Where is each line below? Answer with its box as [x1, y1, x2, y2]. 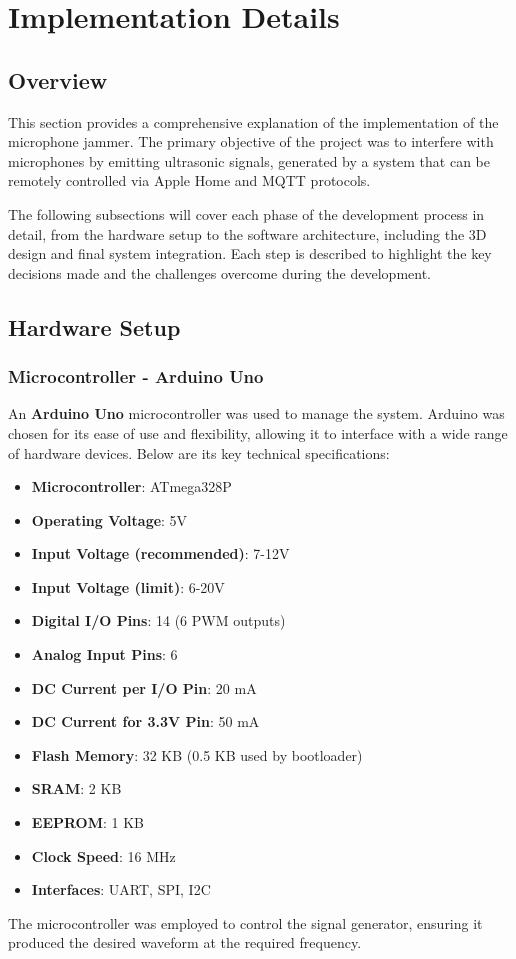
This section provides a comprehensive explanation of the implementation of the [8, 111, 499, 132]
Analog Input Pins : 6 [31, 644, 178, 665]
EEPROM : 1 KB [31, 812, 145, 833]
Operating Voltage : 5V [31, 509, 188, 530]
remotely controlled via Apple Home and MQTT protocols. [8, 170, 371, 191]
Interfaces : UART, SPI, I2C [31, 879, 211, 900]
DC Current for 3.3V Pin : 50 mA [31, 711, 260, 732]
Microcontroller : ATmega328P [31, 476, 232, 497]
